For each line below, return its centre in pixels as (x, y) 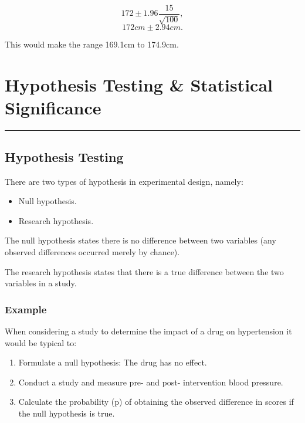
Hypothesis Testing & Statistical (139, 85)
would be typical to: (41, 342)
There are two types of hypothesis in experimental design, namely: (124, 181)
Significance (53, 108)
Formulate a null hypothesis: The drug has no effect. (113, 362)
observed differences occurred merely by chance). (92, 251)
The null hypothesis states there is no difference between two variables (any (140, 240)
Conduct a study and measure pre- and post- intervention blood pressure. (151, 382)
